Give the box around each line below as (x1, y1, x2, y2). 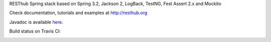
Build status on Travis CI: (9, 28, 61, 34)
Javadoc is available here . (9, 19, 63, 25)
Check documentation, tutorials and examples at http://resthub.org (9, 10, 148, 16)
